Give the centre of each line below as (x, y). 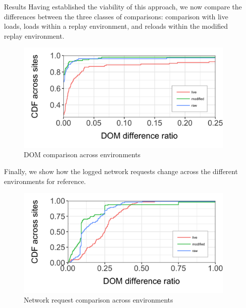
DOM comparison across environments (82, 154)
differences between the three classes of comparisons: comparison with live (116, 16)
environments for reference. (45, 181)
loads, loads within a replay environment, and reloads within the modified (116, 26)
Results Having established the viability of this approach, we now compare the (123, 6)
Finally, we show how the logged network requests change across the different (121, 171)
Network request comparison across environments (98, 300)
